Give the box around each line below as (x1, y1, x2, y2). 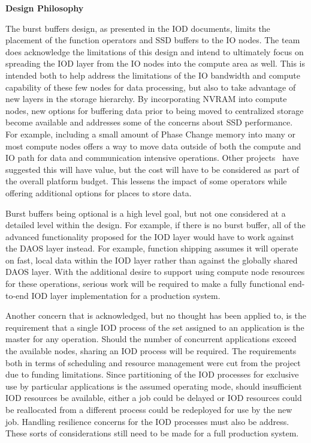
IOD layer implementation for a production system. (31, 289, 221, 301)
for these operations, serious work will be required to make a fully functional (5, 277, 286, 290)
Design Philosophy (5, 2, 84, 14)
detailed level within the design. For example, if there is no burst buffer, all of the (5, 218, 306, 231)
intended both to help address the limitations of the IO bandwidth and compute (5, 68, 300, 81)
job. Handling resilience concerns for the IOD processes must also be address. (5, 415, 289, 427)
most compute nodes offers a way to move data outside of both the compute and (5, 139, 301, 152)
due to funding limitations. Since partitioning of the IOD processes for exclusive (5, 368, 299, 381)
